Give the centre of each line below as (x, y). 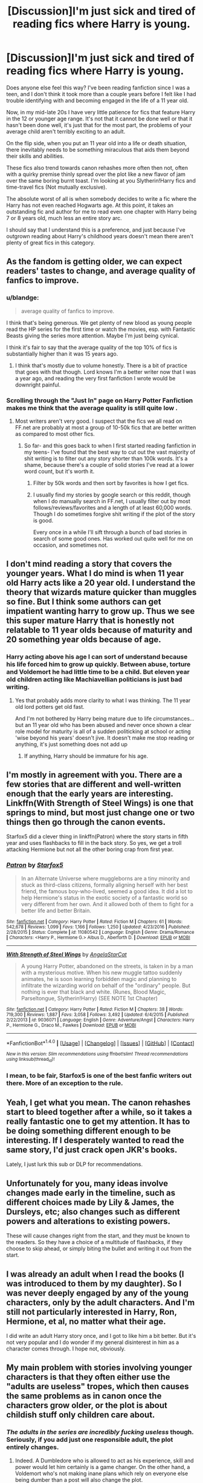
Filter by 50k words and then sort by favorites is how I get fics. (111, 483)
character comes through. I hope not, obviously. (66, 1349)
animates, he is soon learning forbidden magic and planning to (99, 979)
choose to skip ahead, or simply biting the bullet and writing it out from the (99, 1249)
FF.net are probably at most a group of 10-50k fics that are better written (105, 427)
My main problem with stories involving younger (99, 1368)
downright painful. (38, 385)
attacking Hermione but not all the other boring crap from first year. (90, 849)
